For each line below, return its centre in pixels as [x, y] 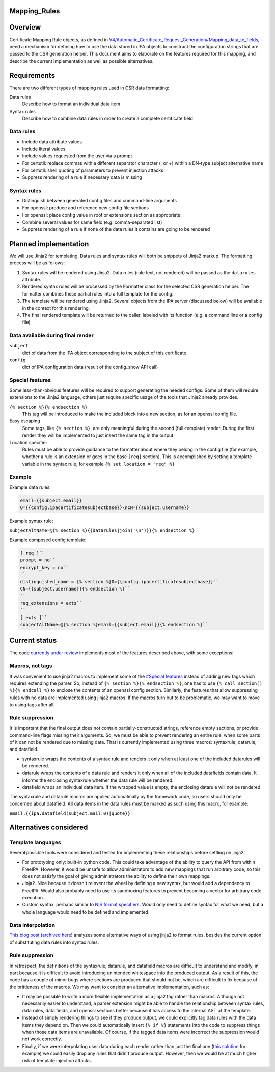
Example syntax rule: [31, 521]
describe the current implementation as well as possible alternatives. [81, 61]
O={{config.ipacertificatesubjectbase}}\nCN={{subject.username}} [105, 508]
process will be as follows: [37, 263]
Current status [33, 641]
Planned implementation [49, 244]
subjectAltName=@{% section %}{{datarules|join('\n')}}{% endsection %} [102, 530]
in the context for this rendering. [56, 308]
